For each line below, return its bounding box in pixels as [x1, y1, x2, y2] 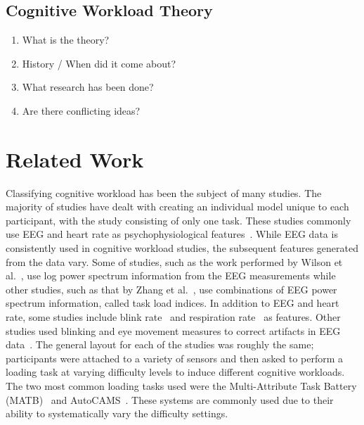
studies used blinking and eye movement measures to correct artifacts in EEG [6, 323, 341, 338]
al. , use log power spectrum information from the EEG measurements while [6, 268, 336, 283]
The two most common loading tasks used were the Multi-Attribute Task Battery [6, 379, 357, 393]
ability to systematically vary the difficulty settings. [6, 406, 228, 421]
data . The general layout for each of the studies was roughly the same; [6, 337, 314, 352]
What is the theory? [22, 32, 110, 47]
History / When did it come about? [22, 56, 176, 70]
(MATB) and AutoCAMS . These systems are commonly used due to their [6, 392, 334, 407]
